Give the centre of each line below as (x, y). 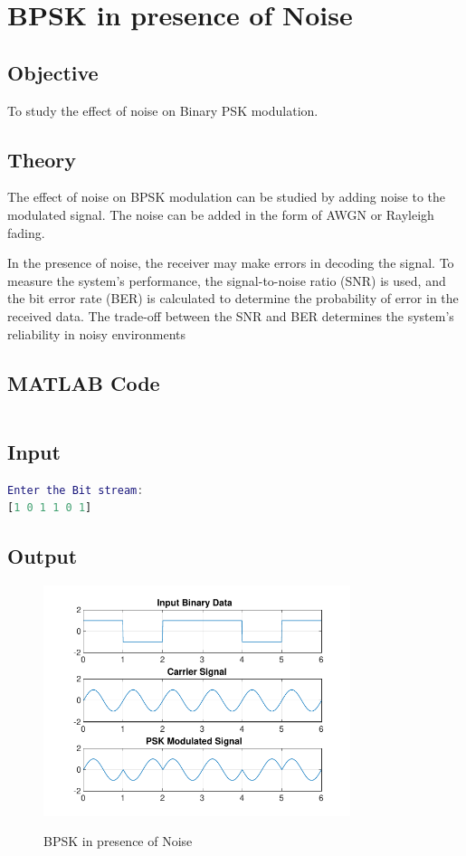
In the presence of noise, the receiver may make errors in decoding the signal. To (231, 263)
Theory (42, 159)
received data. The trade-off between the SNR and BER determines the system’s (231, 315)
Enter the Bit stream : (76, 490)
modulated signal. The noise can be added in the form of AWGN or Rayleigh (221, 214)
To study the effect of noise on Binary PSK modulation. (163, 110)
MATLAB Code (84, 382)
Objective (53, 72)
